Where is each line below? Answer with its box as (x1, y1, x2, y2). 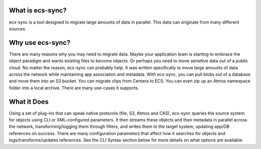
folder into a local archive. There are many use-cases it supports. (9, 85, 139, 91)
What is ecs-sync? (9, 6, 67, 14)
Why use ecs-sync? (9, 39, 71, 47)
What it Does (9, 97, 49, 106)
